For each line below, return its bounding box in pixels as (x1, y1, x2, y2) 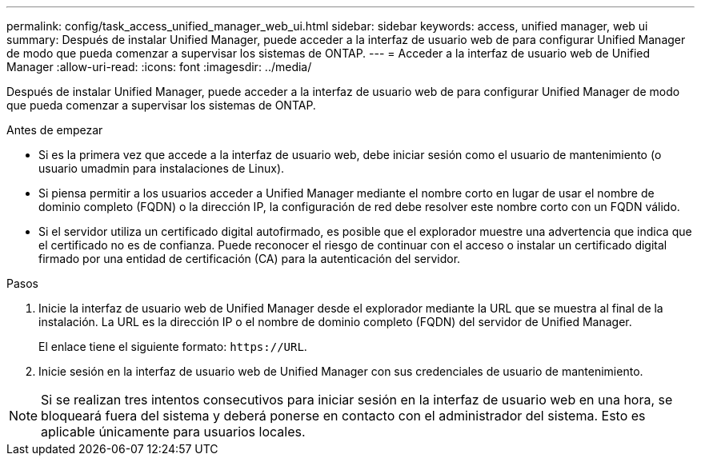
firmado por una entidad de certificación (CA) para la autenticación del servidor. (38, 252, 461, 265)
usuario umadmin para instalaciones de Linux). (38, 161, 285, 175)
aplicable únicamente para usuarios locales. (41, 424, 306, 440)
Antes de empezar (6, 123, 103, 137)
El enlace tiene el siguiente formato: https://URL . (38, 340, 307, 353)
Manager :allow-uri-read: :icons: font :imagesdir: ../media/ (6, 60, 312, 74)
